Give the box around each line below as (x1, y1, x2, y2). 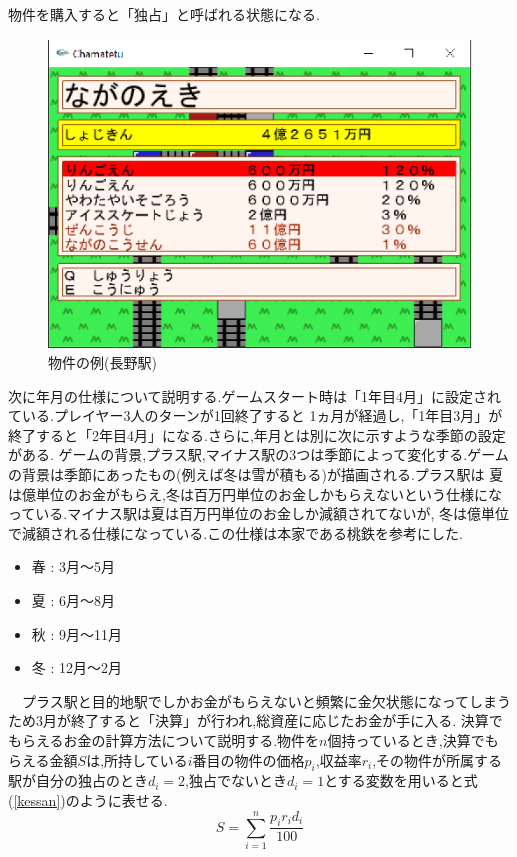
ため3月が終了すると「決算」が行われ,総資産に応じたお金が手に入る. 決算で (8, 710, 503, 731)
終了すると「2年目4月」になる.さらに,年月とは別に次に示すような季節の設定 (8, 424, 506, 445)
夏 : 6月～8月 (31, 590, 116, 610)
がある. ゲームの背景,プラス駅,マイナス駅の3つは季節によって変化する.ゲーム (8, 444, 509, 465)
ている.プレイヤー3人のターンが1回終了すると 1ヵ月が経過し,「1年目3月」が (8, 405, 503, 426)
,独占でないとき (185, 770, 288, 791)
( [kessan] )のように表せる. (8, 789, 168, 810)
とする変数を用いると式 (324, 770, 478, 791)
